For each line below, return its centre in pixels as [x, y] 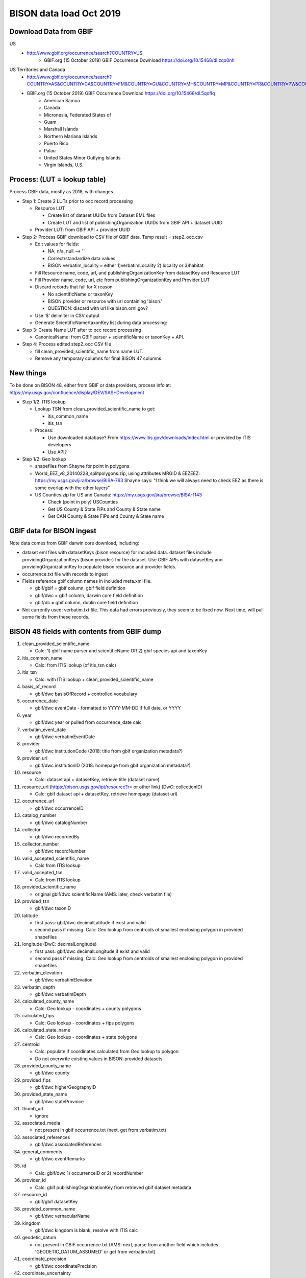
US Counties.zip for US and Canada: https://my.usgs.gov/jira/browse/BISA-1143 [119, 495]
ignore [42, 1116]
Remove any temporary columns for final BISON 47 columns [98, 358]
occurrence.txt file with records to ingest [65, 574]
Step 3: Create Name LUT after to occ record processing [82, 330]
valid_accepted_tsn [42, 873]
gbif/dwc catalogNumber [61, 823]
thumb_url [33, 1109]
